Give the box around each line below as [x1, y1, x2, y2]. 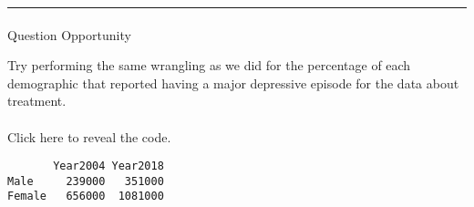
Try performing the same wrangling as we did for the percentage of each [7, 56, 411, 75]
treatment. [7, 91, 67, 110]
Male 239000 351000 [7, 174, 164, 188]
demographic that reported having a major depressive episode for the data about [7, 73, 459, 92]
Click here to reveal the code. [7, 127, 171, 146]
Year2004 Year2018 [53, 160, 164, 173]
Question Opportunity [7, 25, 131, 44]
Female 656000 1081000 [7, 190, 164, 203]
